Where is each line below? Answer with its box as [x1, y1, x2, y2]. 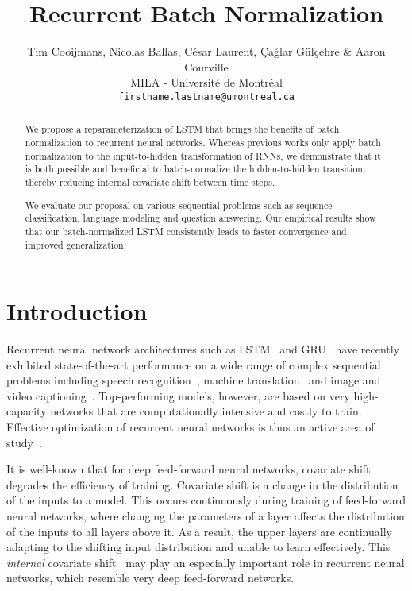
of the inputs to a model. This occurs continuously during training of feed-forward [6, 492, 406, 508]
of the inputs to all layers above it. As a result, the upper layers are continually [6, 523, 392, 539]
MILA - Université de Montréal [130, 74, 283, 91]
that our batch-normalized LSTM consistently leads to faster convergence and [25, 224, 347, 238]
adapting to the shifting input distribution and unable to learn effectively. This [6, 539, 391, 555]
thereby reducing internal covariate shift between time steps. [25, 175, 275, 188]
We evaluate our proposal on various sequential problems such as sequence [25, 198, 333, 211]
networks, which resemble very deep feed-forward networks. [6, 570, 295, 586]
